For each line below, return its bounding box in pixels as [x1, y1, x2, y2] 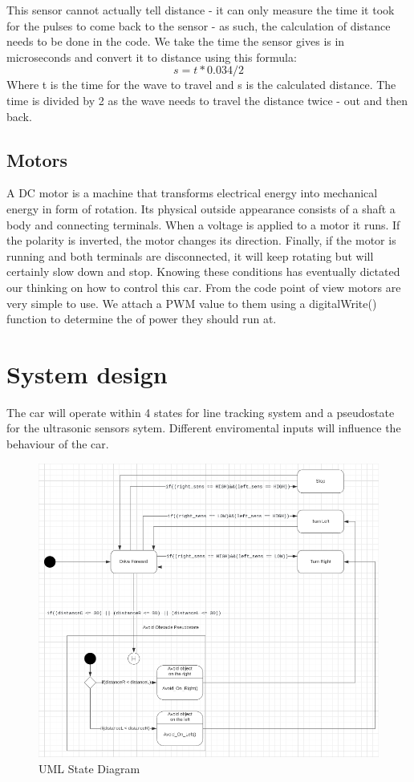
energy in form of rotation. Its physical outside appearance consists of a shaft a [6, 200, 396, 217]
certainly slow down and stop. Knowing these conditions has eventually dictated [6, 263, 400, 280]
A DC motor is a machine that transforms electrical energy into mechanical [6, 184, 378, 201]
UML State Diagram [39, 760, 140, 776]
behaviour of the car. [6, 436, 109, 452]
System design [6, 357, 168, 390]
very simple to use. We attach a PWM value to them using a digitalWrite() [6, 294, 377, 311]
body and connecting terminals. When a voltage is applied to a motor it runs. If [6, 216, 400, 233]
